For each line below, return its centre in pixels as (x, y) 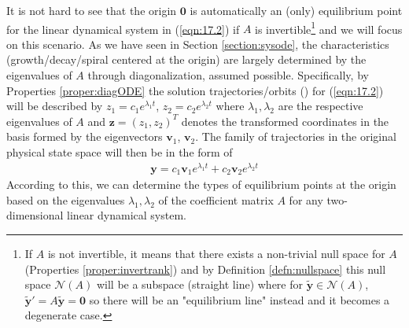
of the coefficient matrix (216, 199)
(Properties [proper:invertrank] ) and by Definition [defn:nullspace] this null (205, 269)
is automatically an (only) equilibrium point (296, 10)
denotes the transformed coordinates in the (285, 121)
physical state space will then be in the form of (120, 152)
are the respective (321, 106)
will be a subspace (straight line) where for (200, 284)
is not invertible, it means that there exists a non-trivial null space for (216, 253)
